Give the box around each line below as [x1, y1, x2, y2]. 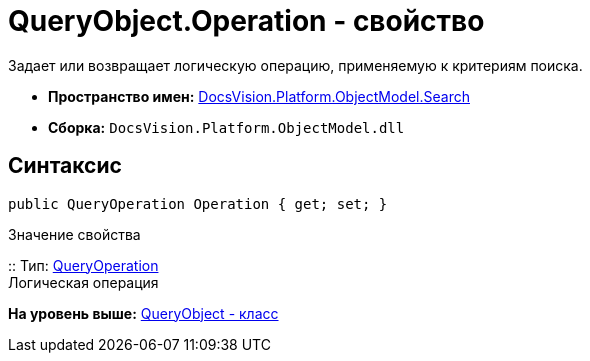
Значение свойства [8, 225, 141, 243]
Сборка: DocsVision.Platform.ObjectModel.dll [48, 118, 405, 136]
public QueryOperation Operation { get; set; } [8, 195, 388, 212]
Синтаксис [8, 153, 122, 179]
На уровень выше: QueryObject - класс [8, 304, 279, 322]
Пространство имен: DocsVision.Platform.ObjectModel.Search [48, 87, 470, 105]
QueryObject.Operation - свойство [8, 4, 485, 38]
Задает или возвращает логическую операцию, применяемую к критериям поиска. [8, 56, 583, 74]
